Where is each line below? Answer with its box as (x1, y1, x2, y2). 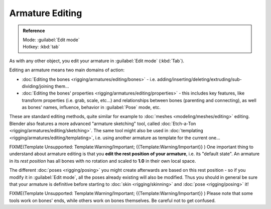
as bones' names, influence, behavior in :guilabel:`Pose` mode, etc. (22, 104, 161, 111)
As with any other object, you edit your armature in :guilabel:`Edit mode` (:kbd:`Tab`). (9, 58, 185, 64)
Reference (23, 28, 45, 34)
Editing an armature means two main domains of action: (9, 67, 125, 73)
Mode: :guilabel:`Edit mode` (23, 37, 80, 43)
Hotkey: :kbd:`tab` (23, 44, 60, 50)
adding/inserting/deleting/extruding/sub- (157, 76, 242, 82)
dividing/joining (22, 83, 54, 89)
